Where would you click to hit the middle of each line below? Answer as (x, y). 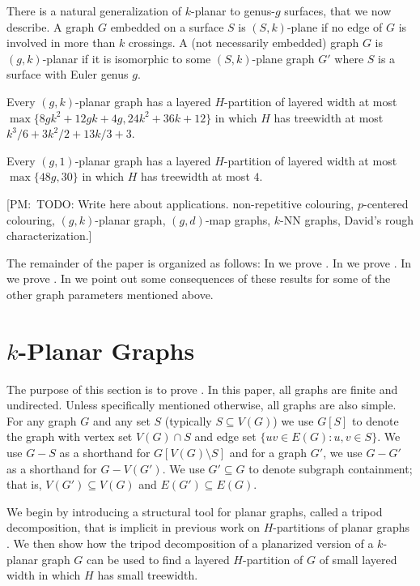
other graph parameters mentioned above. (110, 294)
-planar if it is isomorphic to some (127, 58)
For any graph (42, 420)
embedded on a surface (167, 26)
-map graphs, (238, 219)
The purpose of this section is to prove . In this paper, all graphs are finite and (202, 389)
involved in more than (61, 43)
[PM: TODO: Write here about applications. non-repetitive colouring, (180, 203)
